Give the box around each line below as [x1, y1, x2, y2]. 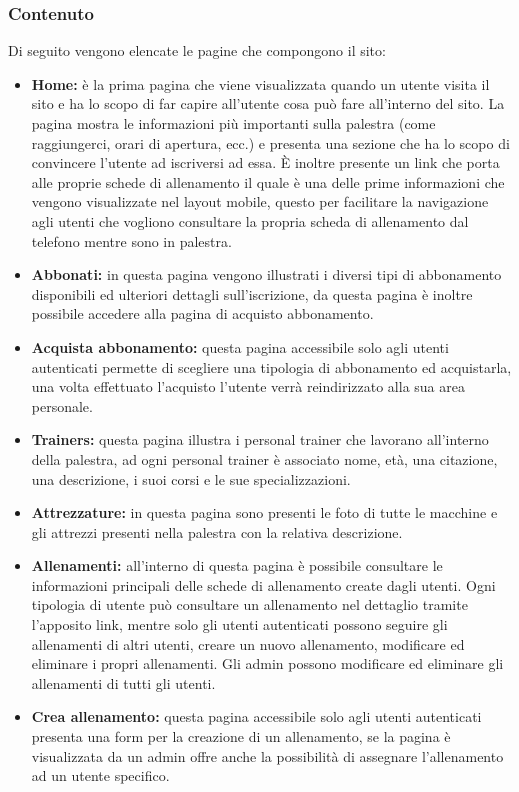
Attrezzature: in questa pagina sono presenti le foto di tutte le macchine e [31, 502, 498, 523]
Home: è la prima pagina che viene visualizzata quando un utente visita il [31, 73, 490, 94]
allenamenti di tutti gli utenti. [31, 672, 216, 693]
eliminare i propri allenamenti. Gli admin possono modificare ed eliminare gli [31, 653, 504, 674]
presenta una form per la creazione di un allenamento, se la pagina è [31, 726, 451, 747]
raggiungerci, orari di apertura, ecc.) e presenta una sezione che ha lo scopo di [31, 132, 510, 153]
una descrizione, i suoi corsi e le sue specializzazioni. [31, 468, 351, 489]
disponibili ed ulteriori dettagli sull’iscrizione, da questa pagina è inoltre [31, 283, 473, 304]
